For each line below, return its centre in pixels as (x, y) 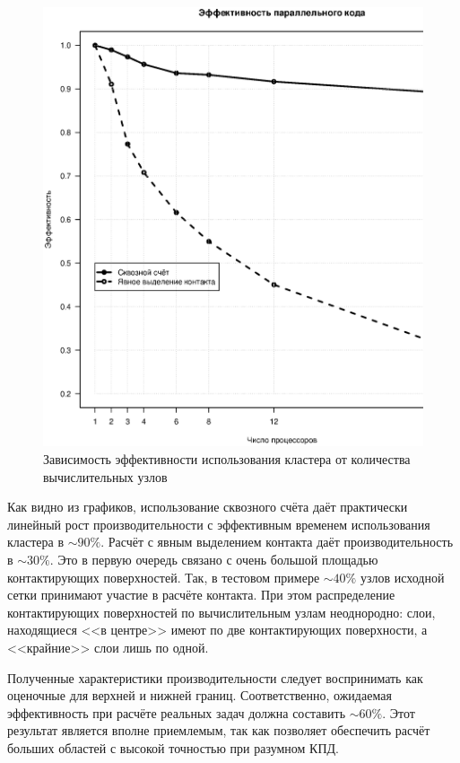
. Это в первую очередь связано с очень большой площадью (214, 560)
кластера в (36, 542)
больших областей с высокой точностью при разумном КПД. (173, 747)
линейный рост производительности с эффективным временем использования (219, 524)
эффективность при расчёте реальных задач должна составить (177, 712)
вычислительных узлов (105, 476)
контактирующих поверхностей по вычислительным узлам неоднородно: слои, (221, 612)
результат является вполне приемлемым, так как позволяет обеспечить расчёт (219, 730)
